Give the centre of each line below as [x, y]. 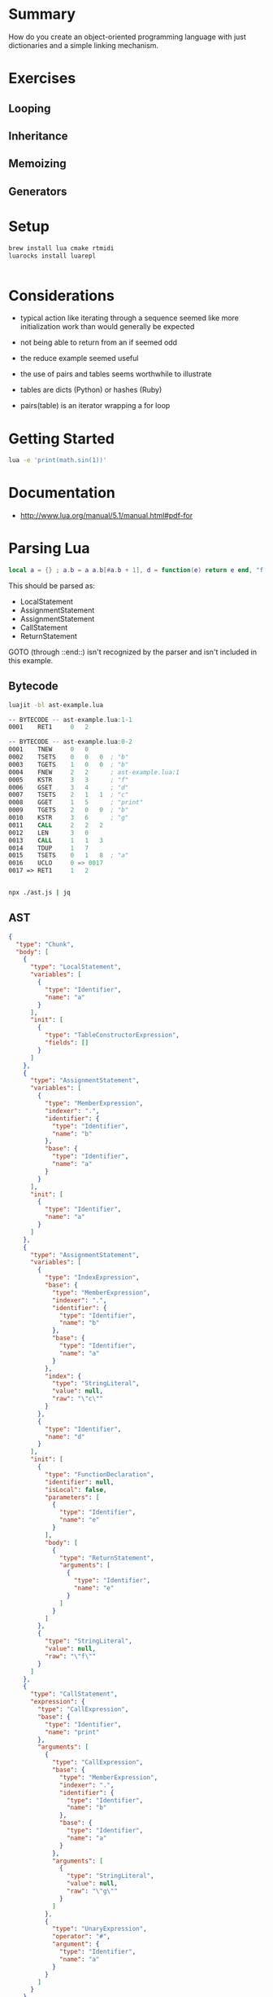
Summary [42, 14]
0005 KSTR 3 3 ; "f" [69, 780]
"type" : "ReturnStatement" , [107, 1558]
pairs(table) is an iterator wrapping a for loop [95, 406]
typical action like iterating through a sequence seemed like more [130, 318]
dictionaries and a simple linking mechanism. [84, 45]
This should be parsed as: [52, 585]
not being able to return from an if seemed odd [98, 342]
